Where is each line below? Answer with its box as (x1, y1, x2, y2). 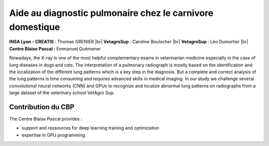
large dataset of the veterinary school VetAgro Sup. (9, 90, 115, 96)
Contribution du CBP (9, 103, 75, 111)
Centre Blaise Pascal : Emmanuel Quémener (9, 45, 101, 52)
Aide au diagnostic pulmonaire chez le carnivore (9, 7, 214, 18)
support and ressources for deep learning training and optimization (21, 125, 159, 131)
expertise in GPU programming (21, 132, 86, 138)
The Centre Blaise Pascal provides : (9, 116, 82, 122)
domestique (9, 21, 60, 32)
